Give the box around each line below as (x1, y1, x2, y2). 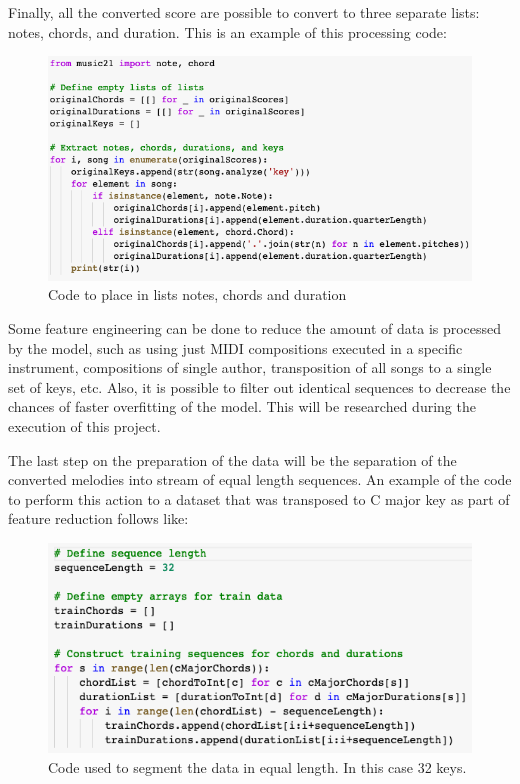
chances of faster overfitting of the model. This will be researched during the (8, 396, 476, 417)
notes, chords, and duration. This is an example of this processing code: (8, 21, 447, 42)
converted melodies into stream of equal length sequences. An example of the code (8, 469, 512, 490)
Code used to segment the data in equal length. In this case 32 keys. (48, 756, 467, 777)
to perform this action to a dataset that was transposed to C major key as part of (8, 488, 510, 509)
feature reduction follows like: (8, 508, 189, 529)
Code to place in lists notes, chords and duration (48, 284, 347, 305)
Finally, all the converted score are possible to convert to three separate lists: (8, 2, 480, 22)
